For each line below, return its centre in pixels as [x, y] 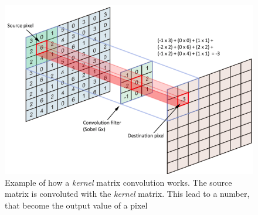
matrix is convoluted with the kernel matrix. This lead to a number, [127, 194]
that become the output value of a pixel [76, 205]
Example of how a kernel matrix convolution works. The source [118, 182]
